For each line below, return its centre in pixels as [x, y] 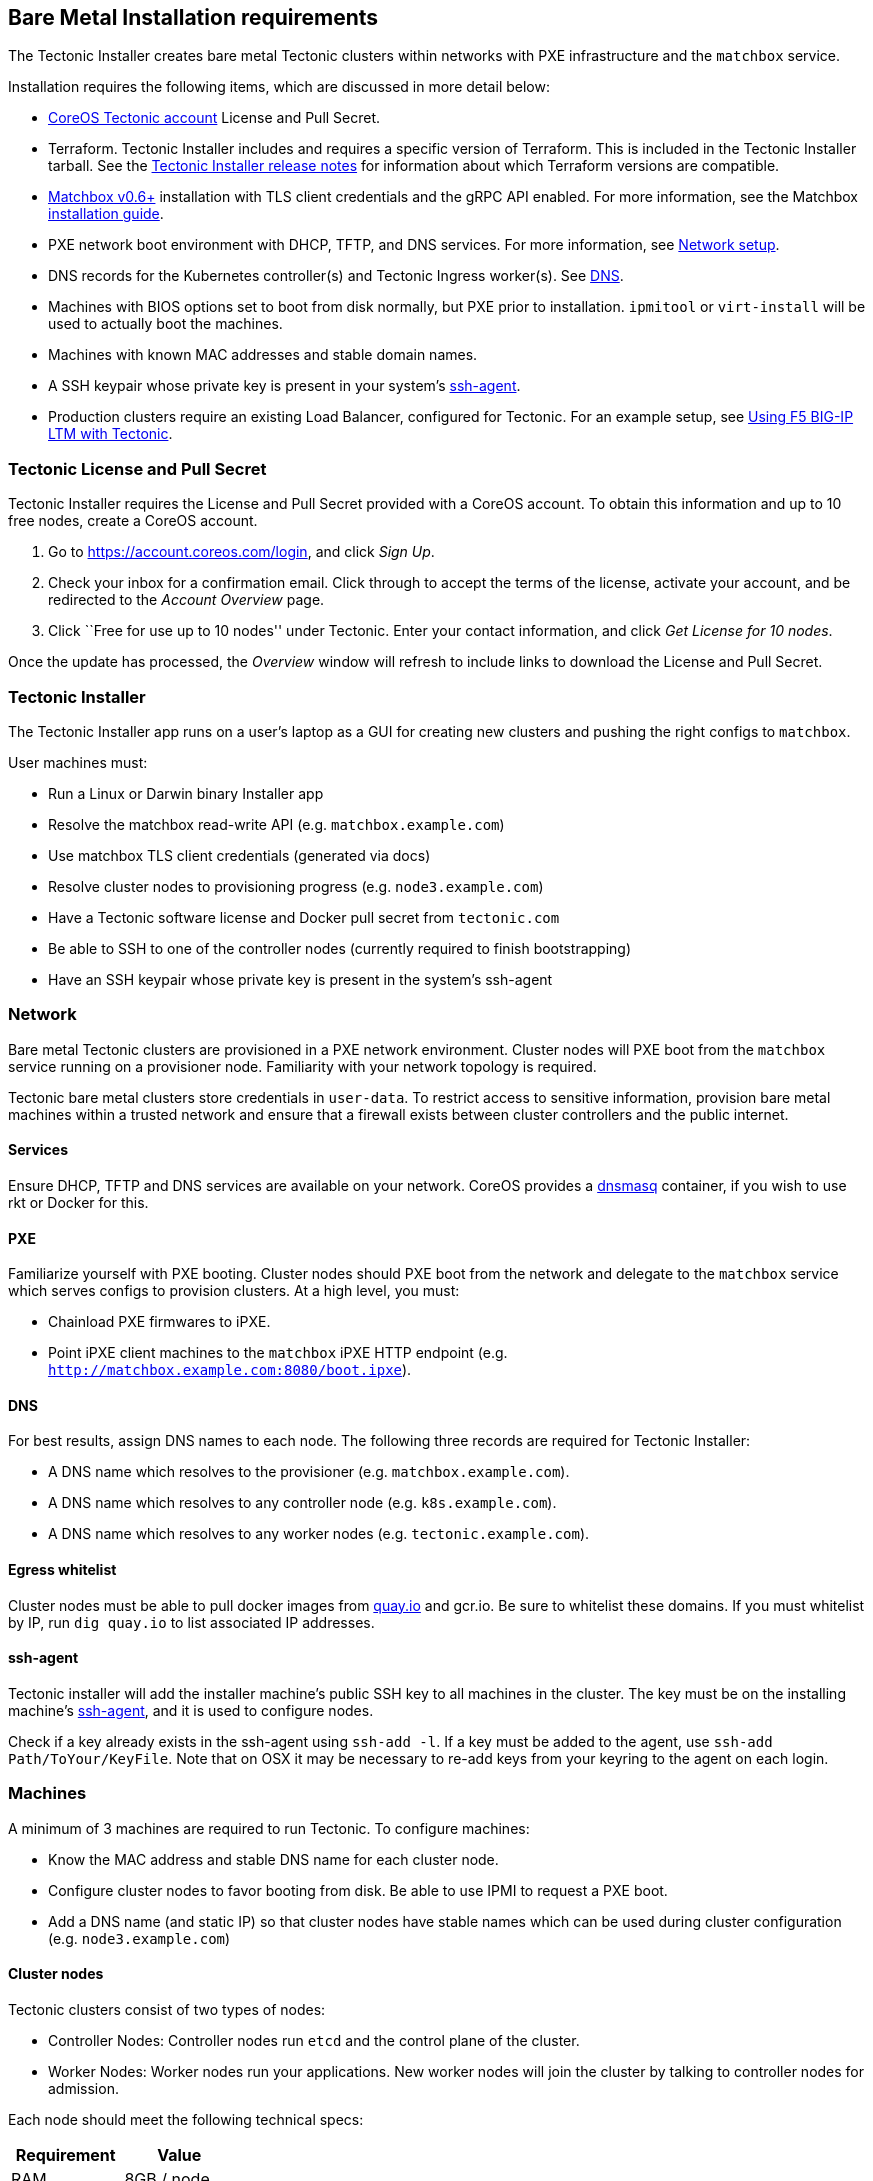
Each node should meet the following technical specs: [186, 2119]
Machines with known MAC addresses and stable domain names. [263, 355]
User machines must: [78, 762]
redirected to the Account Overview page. [186, 600]
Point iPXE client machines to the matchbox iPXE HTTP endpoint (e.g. [278, 1353]
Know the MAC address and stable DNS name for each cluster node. [273, 1859]
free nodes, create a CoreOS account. [133, 521]
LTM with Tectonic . [110, 434]
